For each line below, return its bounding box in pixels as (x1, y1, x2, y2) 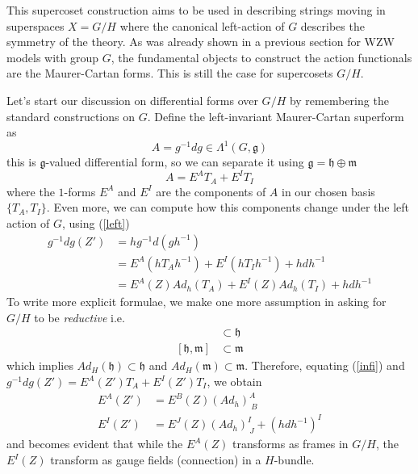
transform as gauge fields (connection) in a (50, 451, 261, 468)
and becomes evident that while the (6, 435, 183, 452)
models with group (6, 48, 99, 65)
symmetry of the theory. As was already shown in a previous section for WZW (6, 33, 395, 50)
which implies (6, 357, 73, 374)
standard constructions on (6, 107, 135, 124)
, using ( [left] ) (61, 214, 130, 231)
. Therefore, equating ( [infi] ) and (245, 357, 405, 374)
